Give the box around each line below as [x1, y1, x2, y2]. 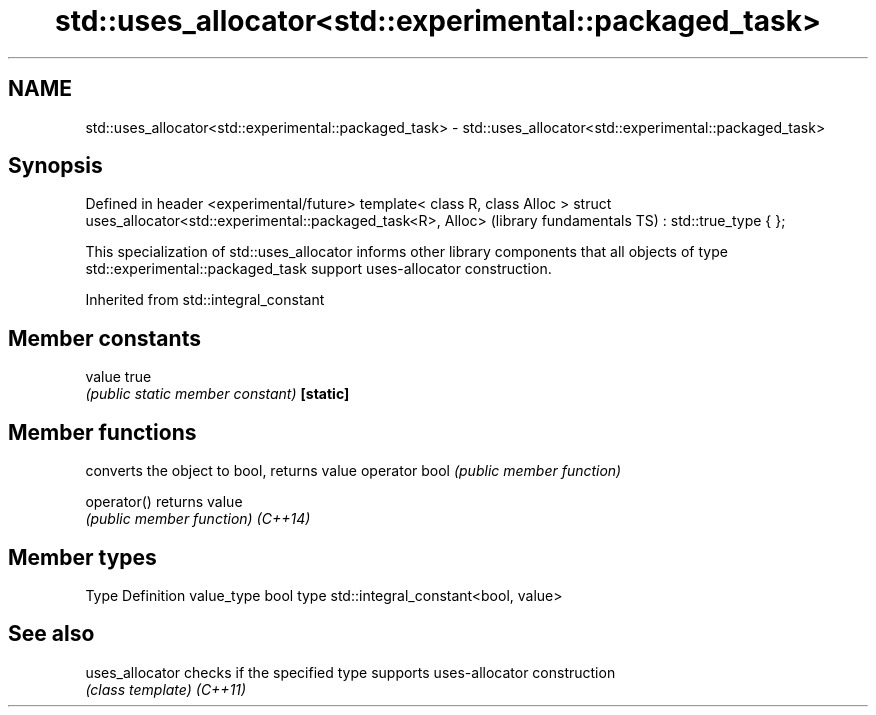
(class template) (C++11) [85, 680, 247, 698]
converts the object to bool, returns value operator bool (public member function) [85, 462, 622, 480]
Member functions [8, 419, 197, 445]
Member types [8, 544, 157, 570]
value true [85, 368, 152, 386]
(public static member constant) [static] [85, 385, 350, 403]
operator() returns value [85, 493, 243, 511]
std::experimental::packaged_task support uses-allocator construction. [85, 260, 552, 278]
